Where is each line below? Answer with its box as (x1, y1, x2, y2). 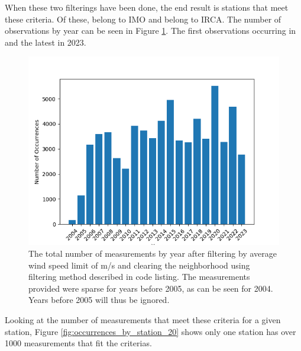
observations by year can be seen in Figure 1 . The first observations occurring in (5, 24, 296, 37)
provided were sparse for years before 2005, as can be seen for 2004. (28, 282, 273, 294)
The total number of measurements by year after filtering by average (28, 247, 277, 259)
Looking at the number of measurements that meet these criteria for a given (5, 313, 281, 326)
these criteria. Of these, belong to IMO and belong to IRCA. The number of (5, 12, 281, 25)
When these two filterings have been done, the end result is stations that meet (5, 1, 289, 13)
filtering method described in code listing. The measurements (28, 270, 250, 283)
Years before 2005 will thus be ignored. (28, 293, 170, 306)
